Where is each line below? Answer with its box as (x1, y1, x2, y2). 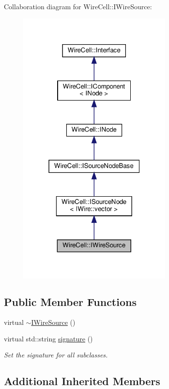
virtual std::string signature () (4, 333, 93, 343)
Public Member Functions (4, 294, 137, 309)
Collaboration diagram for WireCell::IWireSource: (4, 1, 152, 11)
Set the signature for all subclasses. (4, 350, 108, 360)
